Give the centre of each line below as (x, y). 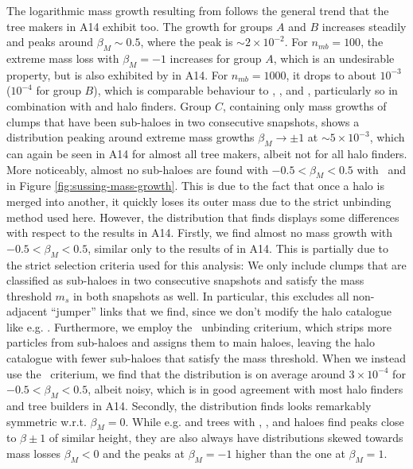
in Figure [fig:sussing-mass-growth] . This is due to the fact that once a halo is (195, 186)
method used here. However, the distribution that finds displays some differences (203, 217)
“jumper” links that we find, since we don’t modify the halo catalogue (221, 311)
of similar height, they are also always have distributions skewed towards (226, 438)
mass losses (34, 453)
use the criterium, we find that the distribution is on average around (176, 373)
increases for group (216, 58)
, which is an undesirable (334, 58)
